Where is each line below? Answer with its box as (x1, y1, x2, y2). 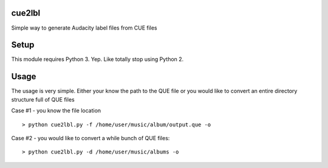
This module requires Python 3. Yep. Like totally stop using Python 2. (11, 56, 184, 63)
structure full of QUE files (11, 95, 75, 103)
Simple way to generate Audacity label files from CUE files (11, 24, 157, 31)
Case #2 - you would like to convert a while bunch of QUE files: (11, 134, 170, 141)
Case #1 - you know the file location (11, 107, 101, 114)
